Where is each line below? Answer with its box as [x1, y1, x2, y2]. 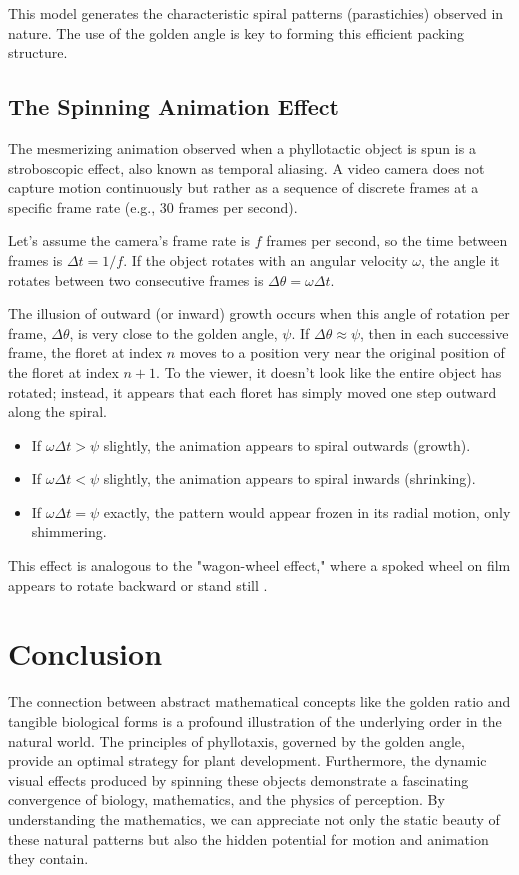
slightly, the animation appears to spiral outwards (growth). [103, 434, 471, 455]
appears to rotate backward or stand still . [8, 574, 268, 595]
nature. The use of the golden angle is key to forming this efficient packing [8, 22, 465, 43]
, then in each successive [360, 322, 509, 343]
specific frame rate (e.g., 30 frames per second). [8, 196, 298, 217]
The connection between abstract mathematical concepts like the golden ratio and [8, 691, 511, 712]
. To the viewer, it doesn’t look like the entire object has [156, 361, 502, 382]
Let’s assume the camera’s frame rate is [8, 230, 251, 251]
